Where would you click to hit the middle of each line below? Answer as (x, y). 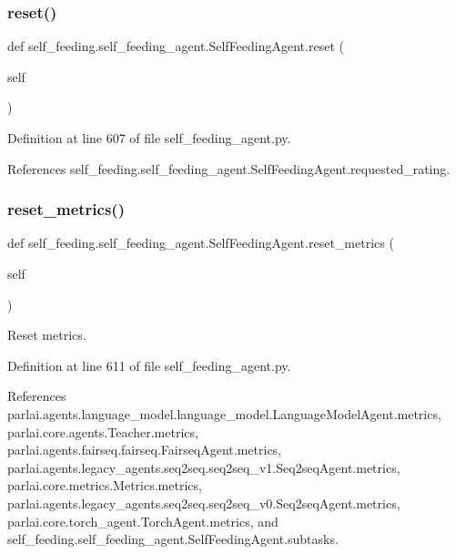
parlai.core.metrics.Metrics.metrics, (105, 485)
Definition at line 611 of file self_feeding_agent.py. (149, 365)
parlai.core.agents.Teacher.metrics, (103, 431)
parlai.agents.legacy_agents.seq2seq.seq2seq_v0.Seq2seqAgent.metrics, (204, 503)
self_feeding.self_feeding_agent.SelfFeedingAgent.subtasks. (173, 539)
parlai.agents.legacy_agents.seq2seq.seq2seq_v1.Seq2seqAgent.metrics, (204, 467)
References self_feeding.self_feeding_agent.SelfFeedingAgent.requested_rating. (229, 168)
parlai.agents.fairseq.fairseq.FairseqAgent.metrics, (145, 450)
